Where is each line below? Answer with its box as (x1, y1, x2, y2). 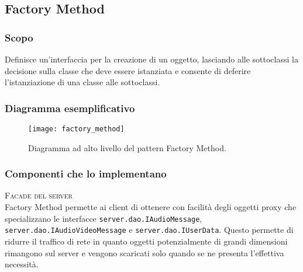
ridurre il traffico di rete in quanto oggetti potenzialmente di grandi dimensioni (5, 235, 288, 247)
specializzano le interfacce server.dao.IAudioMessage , (5, 212, 202, 224)
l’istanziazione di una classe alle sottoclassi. (5, 76, 160, 88)
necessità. (5, 258, 39, 270)
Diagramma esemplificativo (5, 100, 135, 115)
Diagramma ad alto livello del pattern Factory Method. (28, 141, 226, 154)
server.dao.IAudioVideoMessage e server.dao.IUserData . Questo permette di (5, 224, 294, 236)
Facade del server (5, 189, 73, 201)
